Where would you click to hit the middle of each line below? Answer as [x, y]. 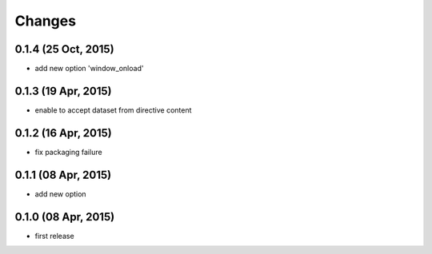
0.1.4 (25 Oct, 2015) [65, 49]
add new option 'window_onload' [89, 69]
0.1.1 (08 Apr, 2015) [63, 175]
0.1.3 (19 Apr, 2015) [63, 91]
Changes [45, 21]
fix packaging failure [69, 152]
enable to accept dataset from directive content [113, 110]
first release [55, 236]
